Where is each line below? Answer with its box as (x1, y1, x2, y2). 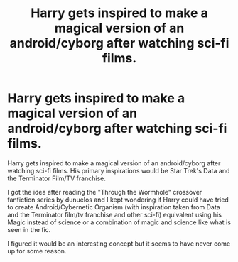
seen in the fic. (7, 225, 51, 234)
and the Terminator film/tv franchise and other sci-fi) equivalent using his (7, 210, 222, 219)
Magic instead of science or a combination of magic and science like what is (7, 218, 231, 226)
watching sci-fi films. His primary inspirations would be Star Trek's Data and (7, 166, 230, 175)
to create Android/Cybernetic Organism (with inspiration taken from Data (7, 202, 220, 211)
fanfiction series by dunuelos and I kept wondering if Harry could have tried (7, 195, 229, 204)
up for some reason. (7, 246, 67, 255)
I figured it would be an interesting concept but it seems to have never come (7, 239, 231, 248)
